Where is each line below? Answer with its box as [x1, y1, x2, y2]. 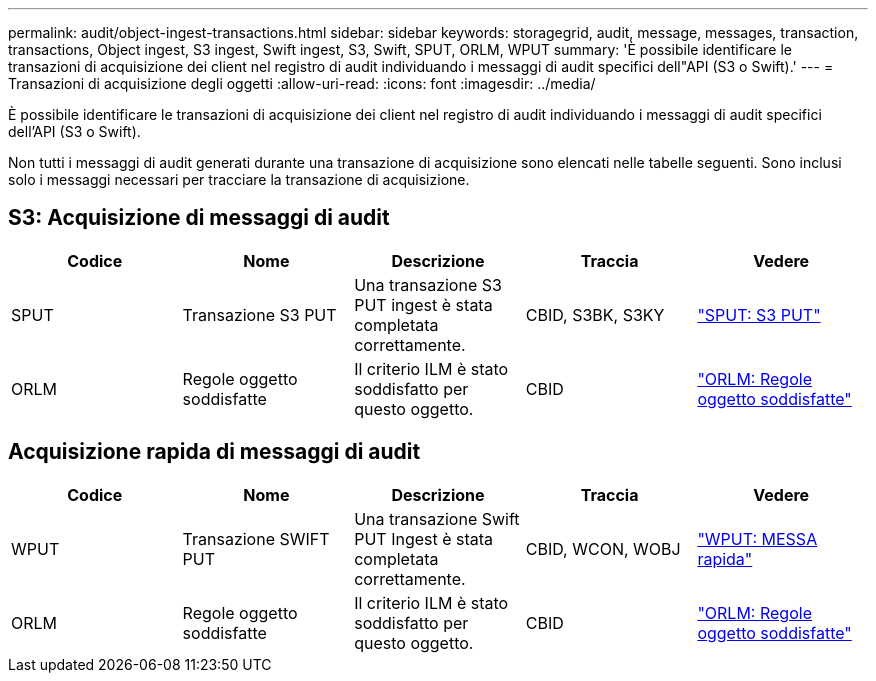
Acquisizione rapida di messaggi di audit [8, 439, 421, 465]
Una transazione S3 [354, 274, 502, 295]
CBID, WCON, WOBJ [525, 538, 681, 559]
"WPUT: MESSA [697, 528, 818, 549]
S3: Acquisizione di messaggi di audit [8, 205, 390, 231]
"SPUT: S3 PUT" [697, 304, 821, 325]
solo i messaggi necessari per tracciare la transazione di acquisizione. [8, 171, 470, 188]
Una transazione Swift [354, 508, 520, 529]
